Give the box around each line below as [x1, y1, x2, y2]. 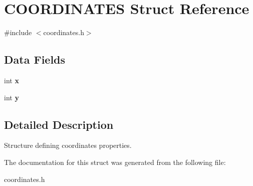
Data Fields [4, 52, 66, 67]
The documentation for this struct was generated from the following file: [4, 156, 226, 167]
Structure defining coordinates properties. [4, 140, 132, 150]
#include [4, 27, 32, 38]
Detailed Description [4, 116, 114, 132]
